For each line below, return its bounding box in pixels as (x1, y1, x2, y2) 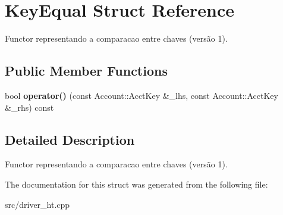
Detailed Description (5, 130, 135, 148)
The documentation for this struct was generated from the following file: (5, 177, 268, 190)
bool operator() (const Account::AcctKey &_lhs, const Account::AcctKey (5, 89, 278, 101)
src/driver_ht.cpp (5, 198, 70, 210)
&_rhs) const (5, 101, 54, 113)
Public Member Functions (5, 61, 168, 80)
